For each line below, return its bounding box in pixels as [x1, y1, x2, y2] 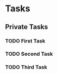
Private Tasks [5, 23, 48, 31]
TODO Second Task [5, 50, 53, 57]
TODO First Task [5, 37, 46, 44]
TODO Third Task [5, 64, 48, 71]
